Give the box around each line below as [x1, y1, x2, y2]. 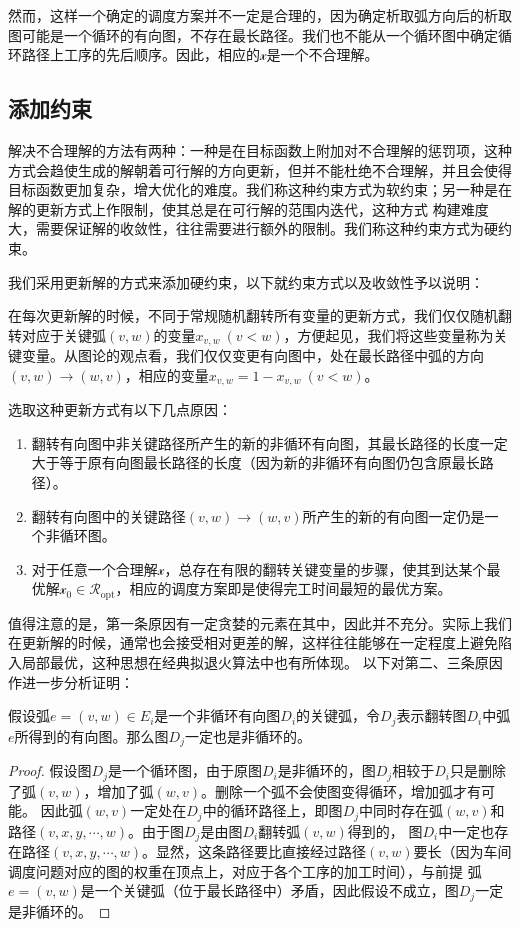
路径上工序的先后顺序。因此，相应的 [21, 44, 260, 65]
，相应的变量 [124, 364, 209, 385]
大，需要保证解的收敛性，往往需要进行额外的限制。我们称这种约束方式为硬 [8, 218, 498, 239]
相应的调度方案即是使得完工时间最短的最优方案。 [129, 578, 452, 599]
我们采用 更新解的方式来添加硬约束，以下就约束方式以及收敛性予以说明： [8, 271, 484, 292]
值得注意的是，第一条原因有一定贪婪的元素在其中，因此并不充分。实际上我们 [8, 612, 512, 633]
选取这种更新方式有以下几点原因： [8, 399, 232, 420]
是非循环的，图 [277, 760, 376, 781]
